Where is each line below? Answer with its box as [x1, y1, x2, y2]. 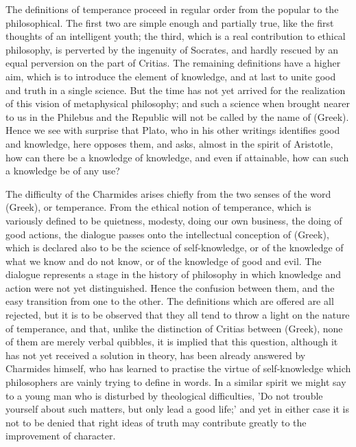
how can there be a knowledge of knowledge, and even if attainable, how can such [5, 150, 349, 164]
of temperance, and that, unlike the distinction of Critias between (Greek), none [5, 321, 343, 335]
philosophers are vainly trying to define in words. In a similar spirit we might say [5, 375, 346, 389]
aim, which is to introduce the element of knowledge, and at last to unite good [5, 69, 336, 83]
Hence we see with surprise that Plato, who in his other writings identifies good [5, 123, 340, 137]
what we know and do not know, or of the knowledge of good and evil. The [5, 253, 322, 268]
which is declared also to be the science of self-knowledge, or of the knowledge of [5, 240, 344, 255]
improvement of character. [5, 428, 116, 443]
